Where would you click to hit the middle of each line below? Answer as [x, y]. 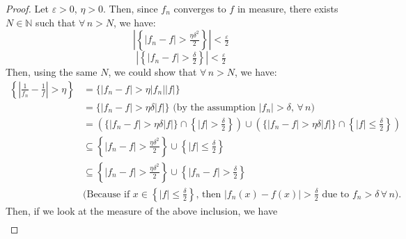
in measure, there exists [288, 8]
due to [336, 194]
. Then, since [131, 8]
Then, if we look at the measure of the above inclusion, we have [142, 210]
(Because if [107, 194]
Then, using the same [52, 72]
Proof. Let [27, 8]
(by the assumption [214, 107]
